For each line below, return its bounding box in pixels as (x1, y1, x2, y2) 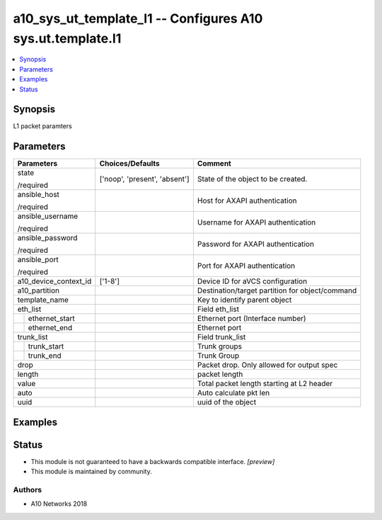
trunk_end (28, 351, 62, 361)
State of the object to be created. (197, 174, 308, 184)
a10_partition (17, 286, 60, 295)
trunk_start (28, 341, 64, 351)
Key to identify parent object (197, 295, 292, 305)
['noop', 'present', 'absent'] (99, 174, 190, 184)
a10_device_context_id (17, 276, 92, 286)
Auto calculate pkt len (197, 388, 270, 398)
